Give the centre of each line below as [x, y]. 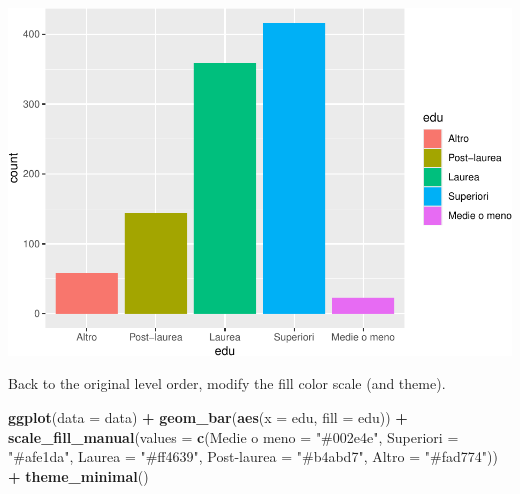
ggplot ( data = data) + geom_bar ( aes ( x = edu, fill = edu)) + [208, 416]
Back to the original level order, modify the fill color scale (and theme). [227, 383]
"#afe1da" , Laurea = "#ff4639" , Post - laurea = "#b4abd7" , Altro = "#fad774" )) [253, 456]
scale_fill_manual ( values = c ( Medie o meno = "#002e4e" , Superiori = [233, 436]
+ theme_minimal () [78, 475]
